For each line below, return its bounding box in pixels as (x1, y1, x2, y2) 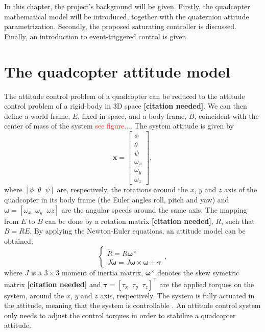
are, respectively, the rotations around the (57, 184, 188, 195)
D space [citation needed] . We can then (116, 100, 247, 111)
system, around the (4, 290, 64, 300)
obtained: (4, 235, 33, 246)
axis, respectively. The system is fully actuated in (100, 290, 255, 300)
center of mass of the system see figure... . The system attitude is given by (4, 120, 234, 131)
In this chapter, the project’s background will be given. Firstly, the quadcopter (4, 1, 250, 11)
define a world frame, (4, 110, 70, 121)
